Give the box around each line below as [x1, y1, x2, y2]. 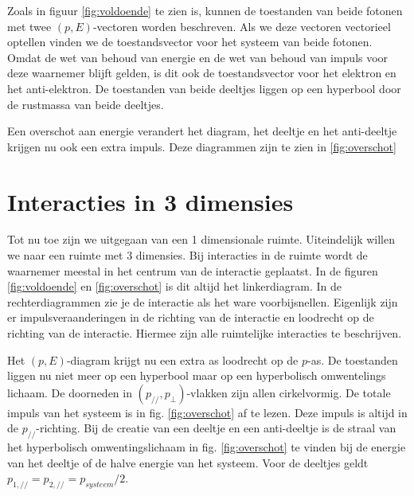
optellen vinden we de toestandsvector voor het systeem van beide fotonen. [7, 33, 373, 50]
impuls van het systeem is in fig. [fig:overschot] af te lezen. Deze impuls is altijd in [7, 404, 408, 420]
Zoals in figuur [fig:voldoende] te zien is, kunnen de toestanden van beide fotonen [7, 2, 403, 18]
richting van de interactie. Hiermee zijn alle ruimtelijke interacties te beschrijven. [7, 325, 402, 342]
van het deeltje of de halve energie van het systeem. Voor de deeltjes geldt [7, 454, 369, 471]
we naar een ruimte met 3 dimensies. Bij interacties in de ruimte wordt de [7, 247, 368, 264]
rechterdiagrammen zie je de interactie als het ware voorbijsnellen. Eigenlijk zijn [7, 293, 398, 310]
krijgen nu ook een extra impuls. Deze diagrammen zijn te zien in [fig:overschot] [7, 138, 396, 154]
